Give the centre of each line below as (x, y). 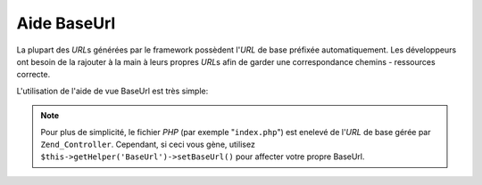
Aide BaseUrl (66, 23)
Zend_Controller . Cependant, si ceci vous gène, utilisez (148, 144)
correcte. (33, 75)
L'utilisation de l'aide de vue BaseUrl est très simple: (112, 91)
